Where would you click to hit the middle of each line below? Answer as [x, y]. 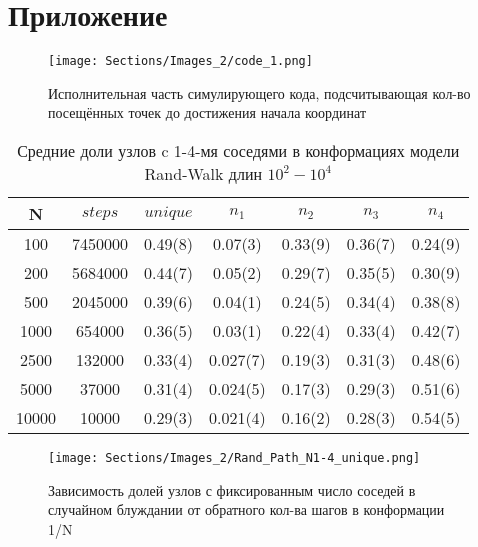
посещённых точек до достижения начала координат [207, 112]
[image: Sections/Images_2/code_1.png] [180, 61]
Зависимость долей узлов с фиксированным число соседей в [232, 489]
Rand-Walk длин [203, 173]
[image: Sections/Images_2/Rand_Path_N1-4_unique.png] [234, 457]
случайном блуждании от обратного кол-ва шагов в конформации [246, 509]
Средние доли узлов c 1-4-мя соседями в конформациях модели [238, 150]
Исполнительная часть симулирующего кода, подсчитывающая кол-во [259, 92]
